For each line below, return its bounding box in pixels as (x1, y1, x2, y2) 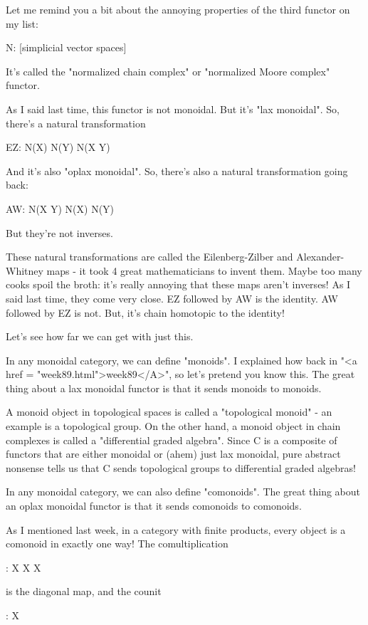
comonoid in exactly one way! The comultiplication (6, 536, 228, 551)
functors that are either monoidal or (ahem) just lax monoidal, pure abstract (6, 446, 341, 461)
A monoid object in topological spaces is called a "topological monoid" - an (6, 404, 332, 419)
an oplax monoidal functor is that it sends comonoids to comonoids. (6, 498, 302, 513)
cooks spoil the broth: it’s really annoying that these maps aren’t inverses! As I (6, 277, 351, 292)
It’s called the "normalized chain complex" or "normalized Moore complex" (6, 63, 330, 78)
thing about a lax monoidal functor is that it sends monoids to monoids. (6, 380, 322, 395)
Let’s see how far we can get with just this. (6, 329, 194, 344)
